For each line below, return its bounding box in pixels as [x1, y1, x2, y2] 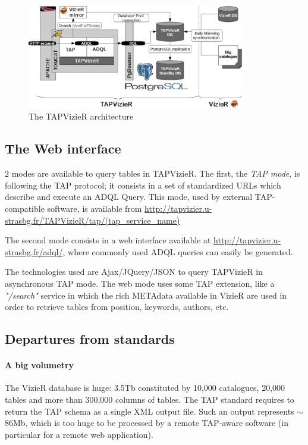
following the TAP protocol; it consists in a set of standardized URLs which [5, 178, 281, 191]
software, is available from [47, 202, 142, 215]
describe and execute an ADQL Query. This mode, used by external [5, 190, 253, 203]
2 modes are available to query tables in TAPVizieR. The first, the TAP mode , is [5, 167, 300, 180]
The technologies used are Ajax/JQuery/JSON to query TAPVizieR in [5, 265, 263, 278]
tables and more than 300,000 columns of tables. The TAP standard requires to [5, 393, 294, 405]
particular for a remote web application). [5, 428, 153, 440]
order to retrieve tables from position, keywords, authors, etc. [5, 300, 229, 313]
